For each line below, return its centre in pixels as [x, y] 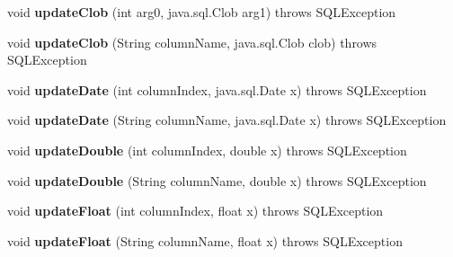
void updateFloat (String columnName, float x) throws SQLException [205, 240]
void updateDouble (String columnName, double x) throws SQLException [217, 180]
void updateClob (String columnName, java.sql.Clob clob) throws [192, 42]
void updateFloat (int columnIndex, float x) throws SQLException [195, 211]
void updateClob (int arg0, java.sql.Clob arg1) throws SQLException [202, 12]
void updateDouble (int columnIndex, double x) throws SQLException [207, 150]
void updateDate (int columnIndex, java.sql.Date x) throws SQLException [217, 89]
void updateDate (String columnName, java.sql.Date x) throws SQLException [227, 120]
